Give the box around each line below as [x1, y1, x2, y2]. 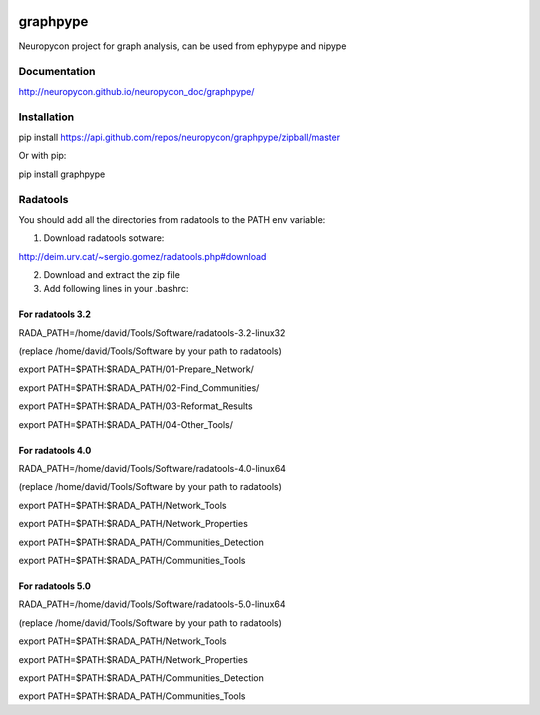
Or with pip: [18, 150, 67, 162]
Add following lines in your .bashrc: [43, 283, 189, 295]
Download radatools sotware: [43, 232, 165, 244]
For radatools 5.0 [18, 580, 92, 592]
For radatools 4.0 [18, 444, 92, 456]
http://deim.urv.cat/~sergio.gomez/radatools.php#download [18, 250, 267, 262]
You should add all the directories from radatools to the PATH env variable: [18, 213, 326, 225]
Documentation [18, 65, 96, 79]
